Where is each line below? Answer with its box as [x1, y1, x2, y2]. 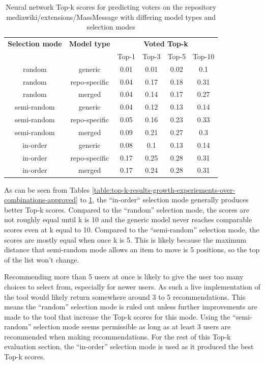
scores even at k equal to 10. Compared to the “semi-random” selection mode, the [4, 224, 259, 234]
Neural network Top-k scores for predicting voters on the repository [6, 2, 217, 12]
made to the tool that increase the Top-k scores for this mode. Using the [4, 311, 230, 322]
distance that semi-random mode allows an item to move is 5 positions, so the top [4, 244, 260, 255]
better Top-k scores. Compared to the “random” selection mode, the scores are [4, 204, 249, 215]
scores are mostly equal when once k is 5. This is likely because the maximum [4, 234, 247, 245]
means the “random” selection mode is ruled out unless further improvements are [4, 301, 257, 312]
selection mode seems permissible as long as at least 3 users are [33, 321, 231, 332]
